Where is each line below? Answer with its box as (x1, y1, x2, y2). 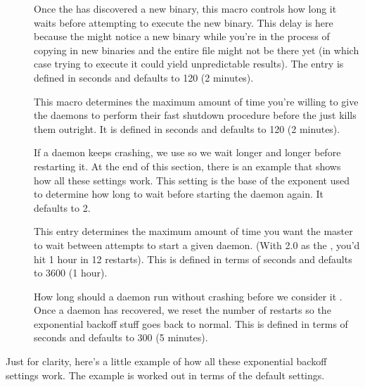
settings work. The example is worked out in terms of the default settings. (6, 367, 325, 382)
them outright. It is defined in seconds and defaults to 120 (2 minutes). (34, 121, 340, 136)
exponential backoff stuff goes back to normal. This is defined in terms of (34, 316, 348, 331)
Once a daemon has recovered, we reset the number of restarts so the (34, 303, 331, 317)
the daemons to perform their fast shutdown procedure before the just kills (34, 108, 357, 122)
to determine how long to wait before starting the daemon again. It (34, 186, 324, 201)
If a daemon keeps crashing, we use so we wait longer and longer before (34, 145, 341, 160)
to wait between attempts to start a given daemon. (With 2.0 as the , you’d (34, 237, 360, 252)
